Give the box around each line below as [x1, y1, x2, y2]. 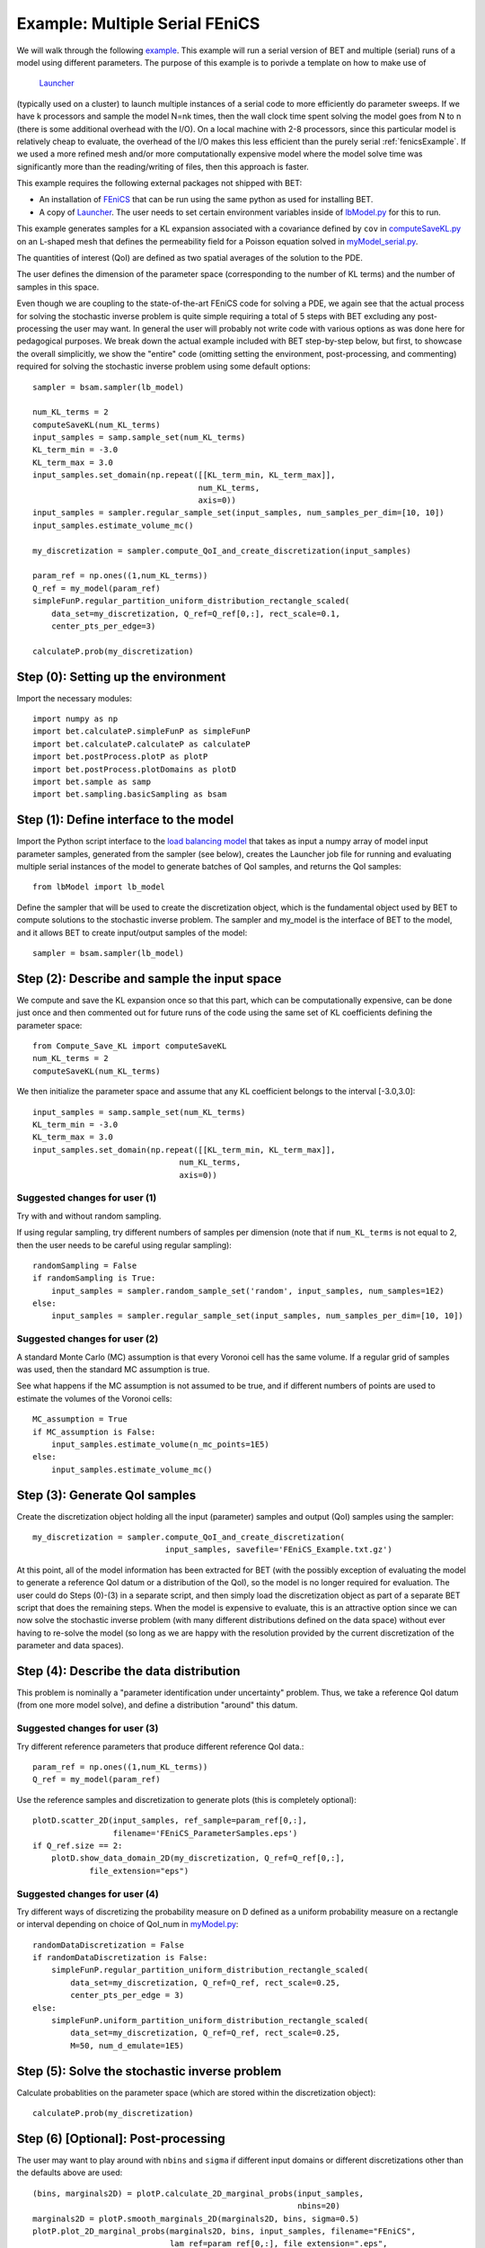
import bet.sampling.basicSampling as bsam [32, 789, 227, 799]
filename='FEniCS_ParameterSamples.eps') [112, 1828, 298, 1838]
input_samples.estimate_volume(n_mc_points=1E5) [50, 1439, 269, 1450]
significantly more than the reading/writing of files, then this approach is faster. [16, 161, 309, 172]
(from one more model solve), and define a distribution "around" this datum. [16, 1699, 298, 1710]
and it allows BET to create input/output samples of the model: [16, 927, 248, 938]
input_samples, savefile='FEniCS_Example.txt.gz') [164, 1545, 392, 1555]
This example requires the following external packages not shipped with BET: [16, 178, 303, 189]
